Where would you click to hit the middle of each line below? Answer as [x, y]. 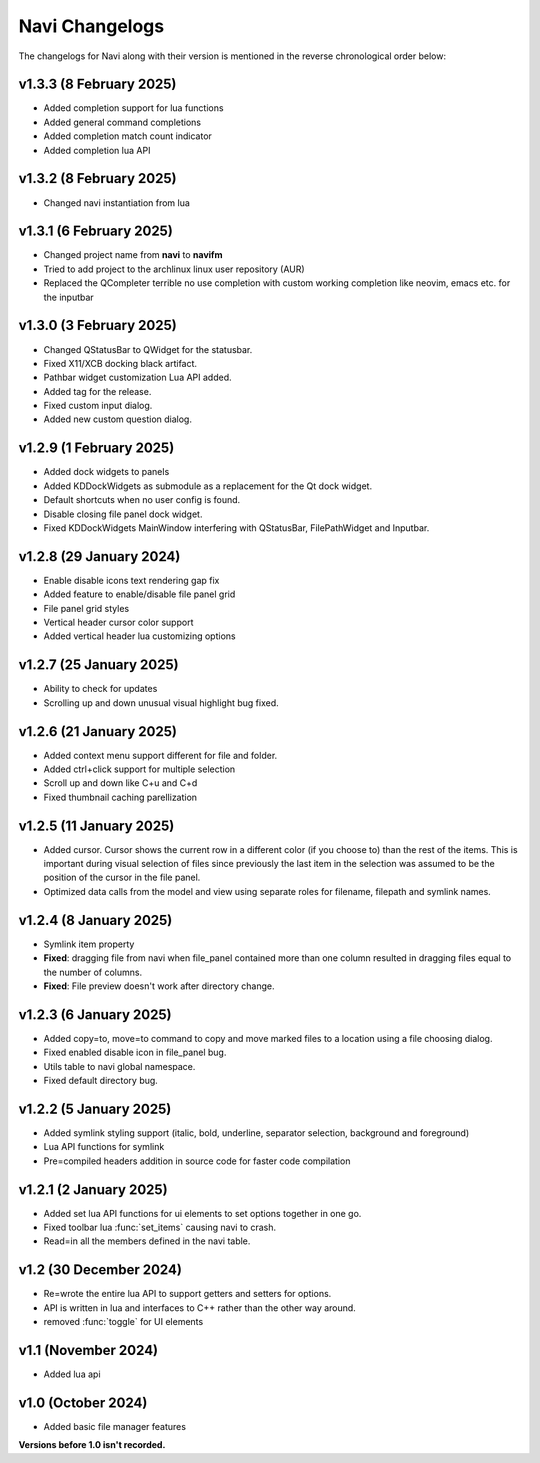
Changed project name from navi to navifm [133, 255]
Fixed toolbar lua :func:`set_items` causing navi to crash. [160, 1227]
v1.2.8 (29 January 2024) [99, 556]
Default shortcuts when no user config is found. [142, 500]
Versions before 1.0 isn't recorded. [92, 1445]
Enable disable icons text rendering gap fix [131, 580]
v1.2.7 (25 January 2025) [98, 665]
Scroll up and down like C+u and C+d [120, 783]
